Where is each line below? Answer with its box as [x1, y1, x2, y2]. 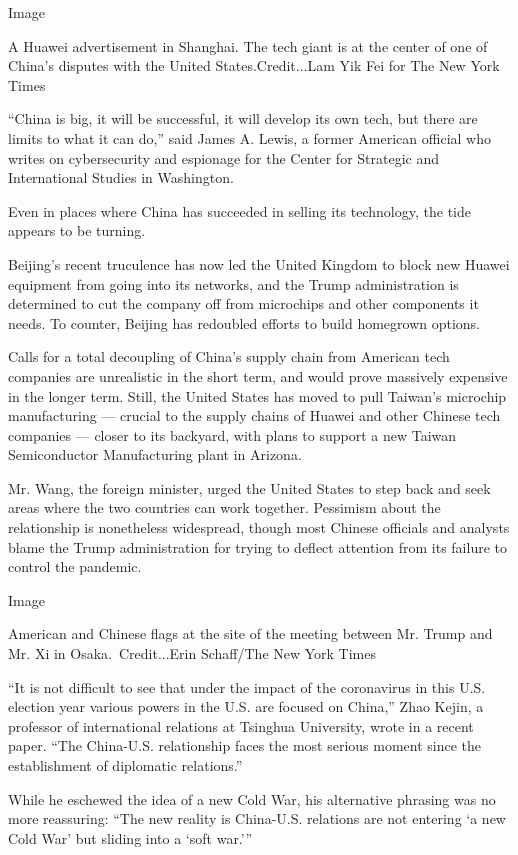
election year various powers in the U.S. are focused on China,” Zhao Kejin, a [8, 696, 484, 717]
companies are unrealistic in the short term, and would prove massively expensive [8, 365, 508, 386]
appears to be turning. [8, 220, 146, 241]
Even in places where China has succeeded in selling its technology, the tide [8, 200, 471, 221]
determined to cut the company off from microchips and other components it [8, 293, 479, 314]
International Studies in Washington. [8, 167, 234, 188]
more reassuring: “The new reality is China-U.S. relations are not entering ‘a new [8, 808, 506, 829]
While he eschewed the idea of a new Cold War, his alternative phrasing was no [8, 788, 496, 809]
